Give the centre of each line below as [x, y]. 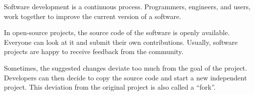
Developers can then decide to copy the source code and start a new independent [126, 77]
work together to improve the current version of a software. [93, 16]
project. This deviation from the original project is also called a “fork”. [110, 87]
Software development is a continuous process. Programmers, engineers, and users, [127, 6]
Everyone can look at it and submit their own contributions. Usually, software [121, 42]
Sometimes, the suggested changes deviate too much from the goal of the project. [126, 67]
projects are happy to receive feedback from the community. [94, 51]
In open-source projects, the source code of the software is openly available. [117, 32]
